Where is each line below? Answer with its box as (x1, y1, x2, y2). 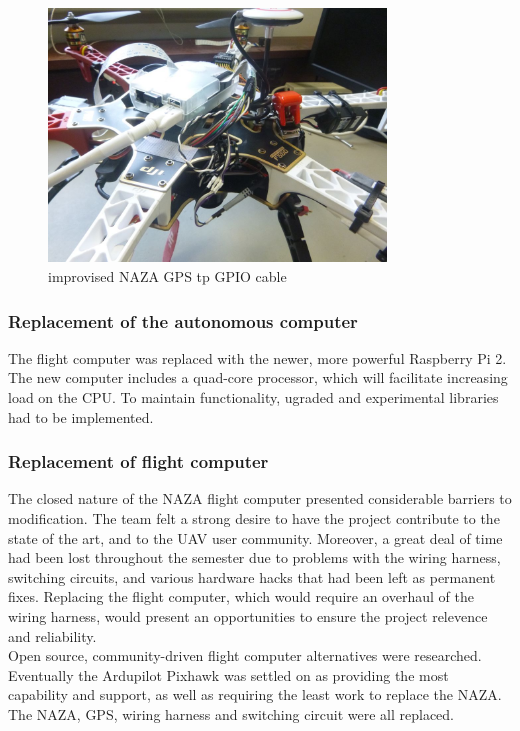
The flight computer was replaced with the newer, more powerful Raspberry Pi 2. (8, 347, 507, 368)
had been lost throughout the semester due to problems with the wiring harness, (8, 547, 501, 568)
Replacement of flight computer (8, 449, 269, 474)
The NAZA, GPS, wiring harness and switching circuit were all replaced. (8, 703, 454, 724)
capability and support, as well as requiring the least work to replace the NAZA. (8, 684, 502, 705)
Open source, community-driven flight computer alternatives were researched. (8, 645, 482, 666)
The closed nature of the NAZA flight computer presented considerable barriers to (8, 488, 512, 509)
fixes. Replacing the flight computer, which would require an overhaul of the (8, 586, 474, 607)
